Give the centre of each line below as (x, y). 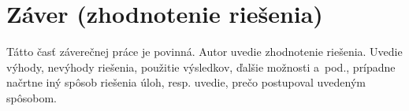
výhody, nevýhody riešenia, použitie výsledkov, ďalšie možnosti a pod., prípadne (201, 67)
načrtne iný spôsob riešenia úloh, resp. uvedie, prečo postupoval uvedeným (186, 82)
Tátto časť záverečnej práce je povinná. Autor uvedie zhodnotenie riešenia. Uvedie (204, 52)
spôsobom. (32, 97)
